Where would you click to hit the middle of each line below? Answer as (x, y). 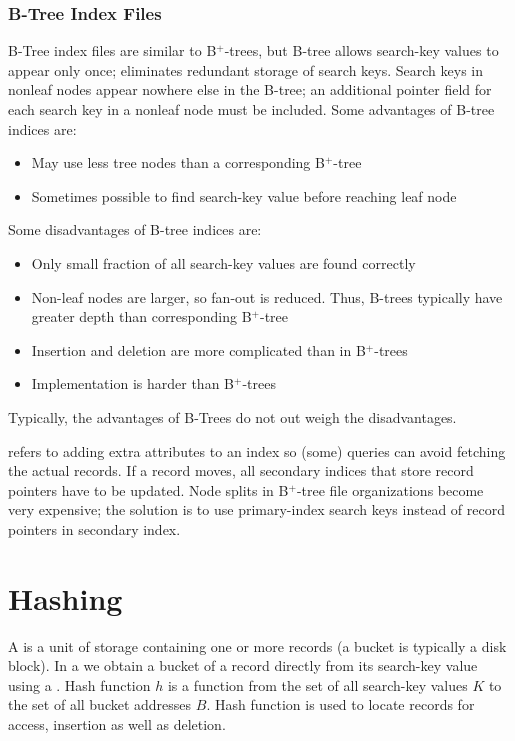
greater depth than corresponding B (141, 316)
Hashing (65, 597)
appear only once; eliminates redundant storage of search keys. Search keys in (246, 69)
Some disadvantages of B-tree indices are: (135, 229)
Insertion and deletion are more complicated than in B (198, 349)
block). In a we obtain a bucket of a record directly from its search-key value (243, 665)
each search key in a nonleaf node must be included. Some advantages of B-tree (251, 109)
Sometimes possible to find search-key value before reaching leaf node (244, 195)
